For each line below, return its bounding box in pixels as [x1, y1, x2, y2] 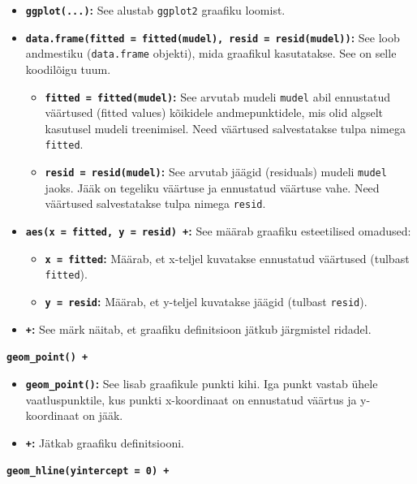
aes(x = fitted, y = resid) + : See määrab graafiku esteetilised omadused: [25, 222, 411, 239]
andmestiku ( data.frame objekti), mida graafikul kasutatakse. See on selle [25, 45, 397, 62]
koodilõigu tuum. [25, 60, 111, 77]
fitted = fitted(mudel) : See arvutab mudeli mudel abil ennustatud [45, 88, 391, 105]
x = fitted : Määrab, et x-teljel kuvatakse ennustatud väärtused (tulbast [45, 249, 410, 266]
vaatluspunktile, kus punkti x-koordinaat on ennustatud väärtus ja [25, 391, 357, 408]
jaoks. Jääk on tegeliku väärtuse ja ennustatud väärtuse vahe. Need [45, 179, 380, 196]
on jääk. [83, 407, 123, 424]
